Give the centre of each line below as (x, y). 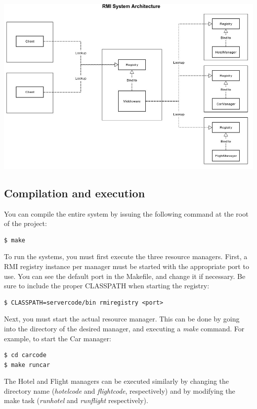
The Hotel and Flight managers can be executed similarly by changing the (117, 381)
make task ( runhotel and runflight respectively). (76, 400)
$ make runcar (27, 365)
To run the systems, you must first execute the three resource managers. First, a (126, 256)
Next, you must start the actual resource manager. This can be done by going (122, 319)
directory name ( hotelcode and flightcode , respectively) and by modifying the (120, 390)
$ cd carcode (25, 355)
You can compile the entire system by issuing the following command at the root (126, 213)
